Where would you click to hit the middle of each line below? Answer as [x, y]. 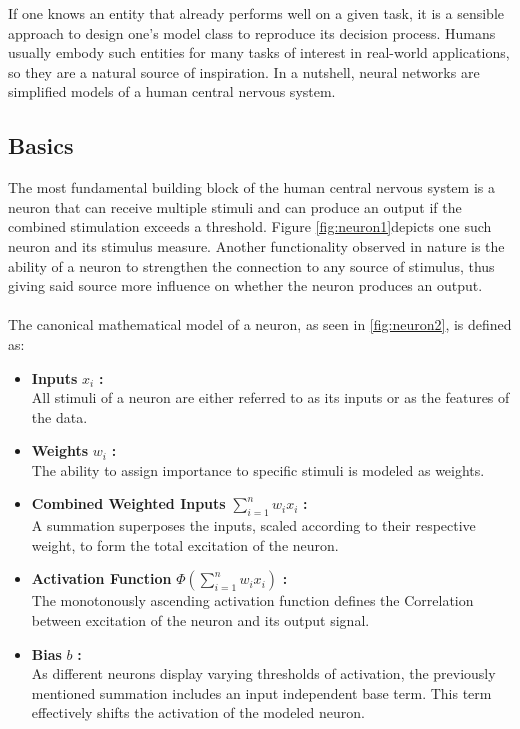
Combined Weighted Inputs [128, 503]
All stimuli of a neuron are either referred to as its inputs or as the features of [270, 397]
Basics [41, 145]
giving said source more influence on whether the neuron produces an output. [245, 285]
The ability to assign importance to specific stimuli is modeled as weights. [258, 469]
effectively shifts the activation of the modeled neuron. [198, 712]
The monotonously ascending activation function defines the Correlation [252, 600]
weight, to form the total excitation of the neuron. [185, 544]
